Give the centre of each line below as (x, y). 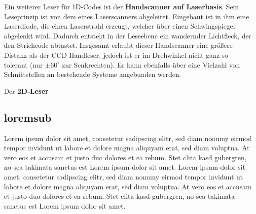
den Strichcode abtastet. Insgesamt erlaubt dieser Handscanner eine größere (118, 45)
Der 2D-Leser (26, 90)
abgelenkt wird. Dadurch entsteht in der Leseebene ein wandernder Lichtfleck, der (128, 35)
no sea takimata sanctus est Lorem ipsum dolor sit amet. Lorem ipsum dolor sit (125, 167)
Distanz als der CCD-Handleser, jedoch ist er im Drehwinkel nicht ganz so (116, 54)
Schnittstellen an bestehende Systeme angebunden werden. (92, 74)
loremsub (28, 117)
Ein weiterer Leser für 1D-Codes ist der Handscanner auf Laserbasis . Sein (122, 6)
